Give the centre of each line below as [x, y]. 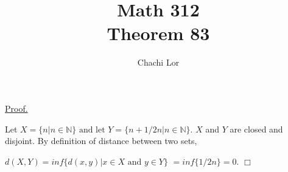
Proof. [16, 108]
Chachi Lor [158, 62]
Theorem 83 [158, 33]
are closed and [256, 129]
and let [92, 130]
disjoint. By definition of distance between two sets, [101, 141]
